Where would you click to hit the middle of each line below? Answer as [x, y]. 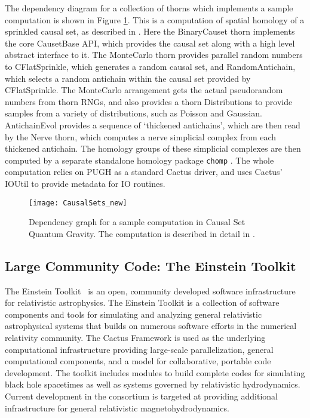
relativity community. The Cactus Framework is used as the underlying [135, 337]
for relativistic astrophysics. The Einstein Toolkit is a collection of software [142, 302]
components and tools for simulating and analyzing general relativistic [133, 314]
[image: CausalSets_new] [78, 203]
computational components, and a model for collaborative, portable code [138, 361]
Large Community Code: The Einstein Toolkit [151, 265]
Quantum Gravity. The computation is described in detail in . [142, 233]
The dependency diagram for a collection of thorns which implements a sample [149, 8]
